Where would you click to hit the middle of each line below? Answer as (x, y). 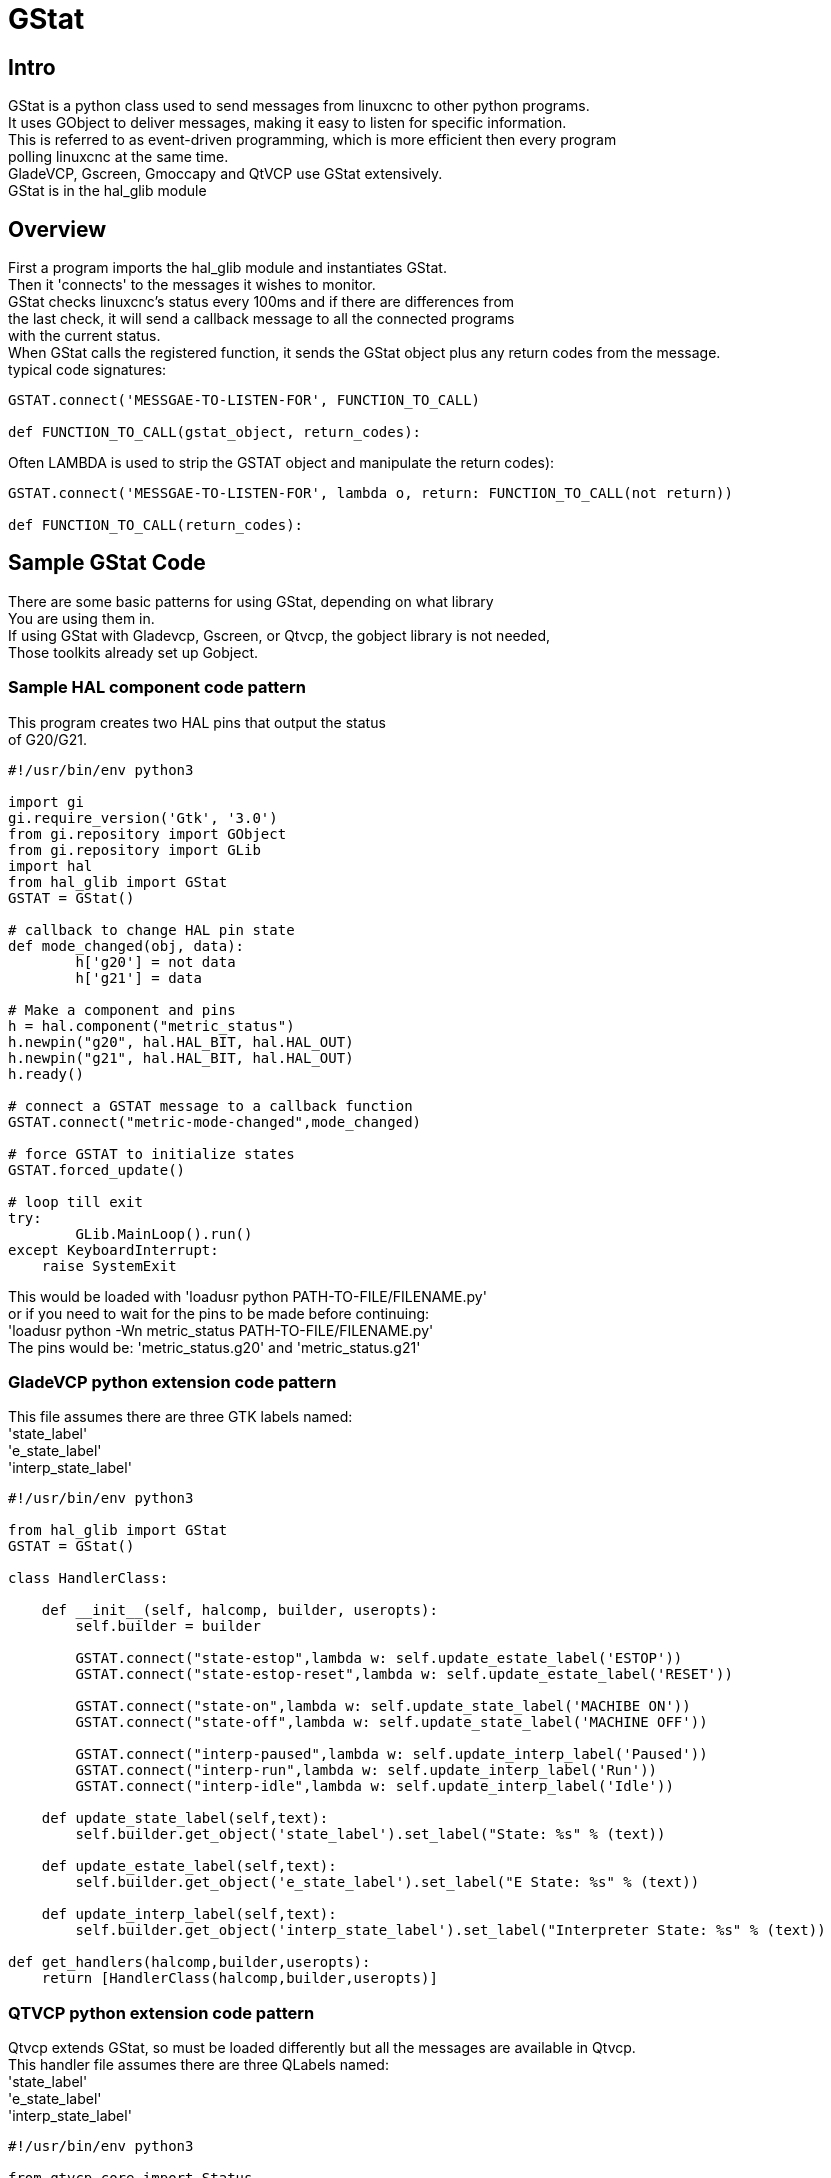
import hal (50, 865)
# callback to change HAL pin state (151, 929)
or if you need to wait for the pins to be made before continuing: (219, 1313)
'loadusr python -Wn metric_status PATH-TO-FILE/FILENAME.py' (221, 1330)
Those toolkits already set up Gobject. (133, 652)
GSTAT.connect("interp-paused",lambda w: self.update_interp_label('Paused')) (391, 1754)
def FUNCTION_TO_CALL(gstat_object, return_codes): (215, 432)
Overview (57, 229)
